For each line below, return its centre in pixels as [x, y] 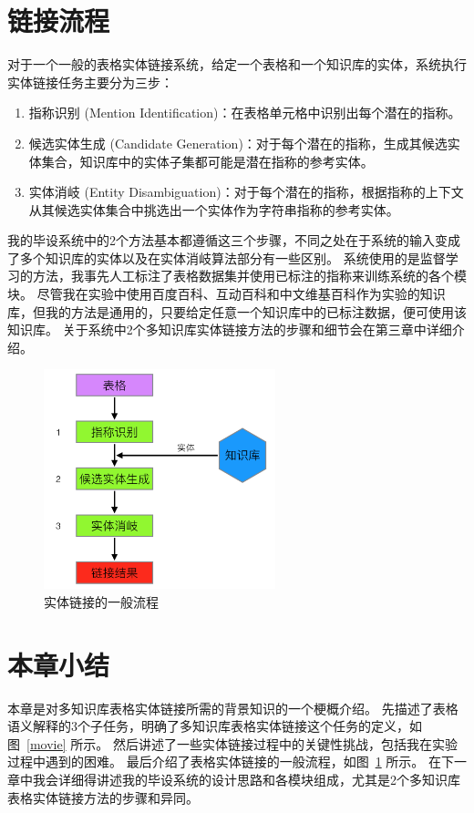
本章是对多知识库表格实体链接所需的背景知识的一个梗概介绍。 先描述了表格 [233, 708]
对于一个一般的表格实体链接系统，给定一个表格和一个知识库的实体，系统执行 [237, 64]
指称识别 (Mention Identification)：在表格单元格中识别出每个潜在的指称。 [245, 113]
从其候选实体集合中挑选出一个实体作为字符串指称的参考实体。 [214, 209]
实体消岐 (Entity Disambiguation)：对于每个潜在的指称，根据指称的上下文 [246, 192]
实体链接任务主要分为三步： [90, 82]
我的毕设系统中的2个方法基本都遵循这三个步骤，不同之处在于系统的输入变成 [234, 240]
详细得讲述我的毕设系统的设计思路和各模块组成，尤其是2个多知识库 [259, 780]
